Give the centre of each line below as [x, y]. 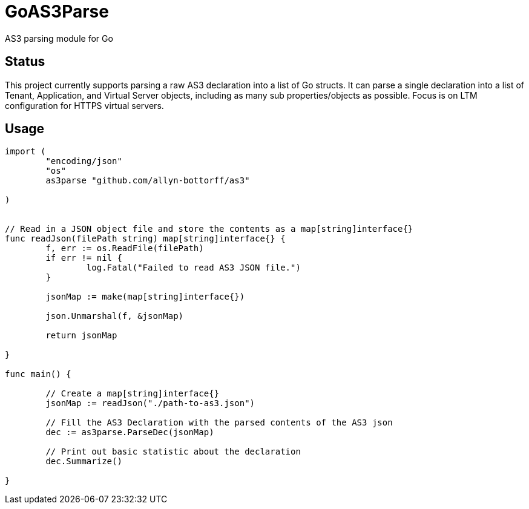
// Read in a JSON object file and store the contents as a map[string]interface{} [209, 229]
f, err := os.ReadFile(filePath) [125, 248]
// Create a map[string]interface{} [133, 394]
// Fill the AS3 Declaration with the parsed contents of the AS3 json [219, 423]
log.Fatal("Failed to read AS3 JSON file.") [193, 268]
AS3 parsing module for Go [59, 38]
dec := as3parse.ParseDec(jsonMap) [130, 432]
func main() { [38, 374]
